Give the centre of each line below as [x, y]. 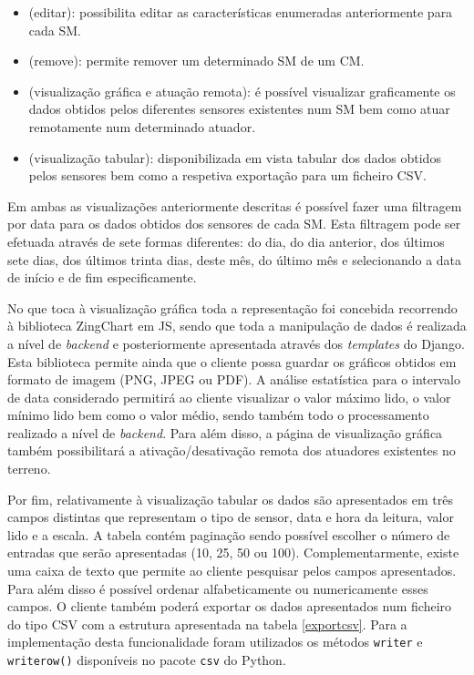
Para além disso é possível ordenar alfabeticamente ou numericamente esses [218, 588]
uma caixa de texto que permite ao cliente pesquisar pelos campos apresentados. [232, 571]
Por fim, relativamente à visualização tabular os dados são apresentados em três [230, 499]
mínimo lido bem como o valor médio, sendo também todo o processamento [218, 415]
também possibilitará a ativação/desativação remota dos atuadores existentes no [232, 450]
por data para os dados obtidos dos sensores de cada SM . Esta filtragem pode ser [234, 224]
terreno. [29, 469]
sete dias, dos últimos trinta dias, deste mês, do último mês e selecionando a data [235, 259]
